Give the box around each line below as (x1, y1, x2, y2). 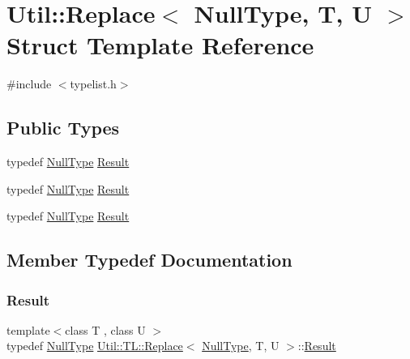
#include (6, 75, 52, 92)
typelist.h (70, 75, 117, 92)
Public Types (6, 115, 120, 140)
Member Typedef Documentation (6, 247, 293, 272)
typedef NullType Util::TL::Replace (6, 337, 183, 354)
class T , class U (65, 321, 146, 338)
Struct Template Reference (6, 28, 314, 62)
